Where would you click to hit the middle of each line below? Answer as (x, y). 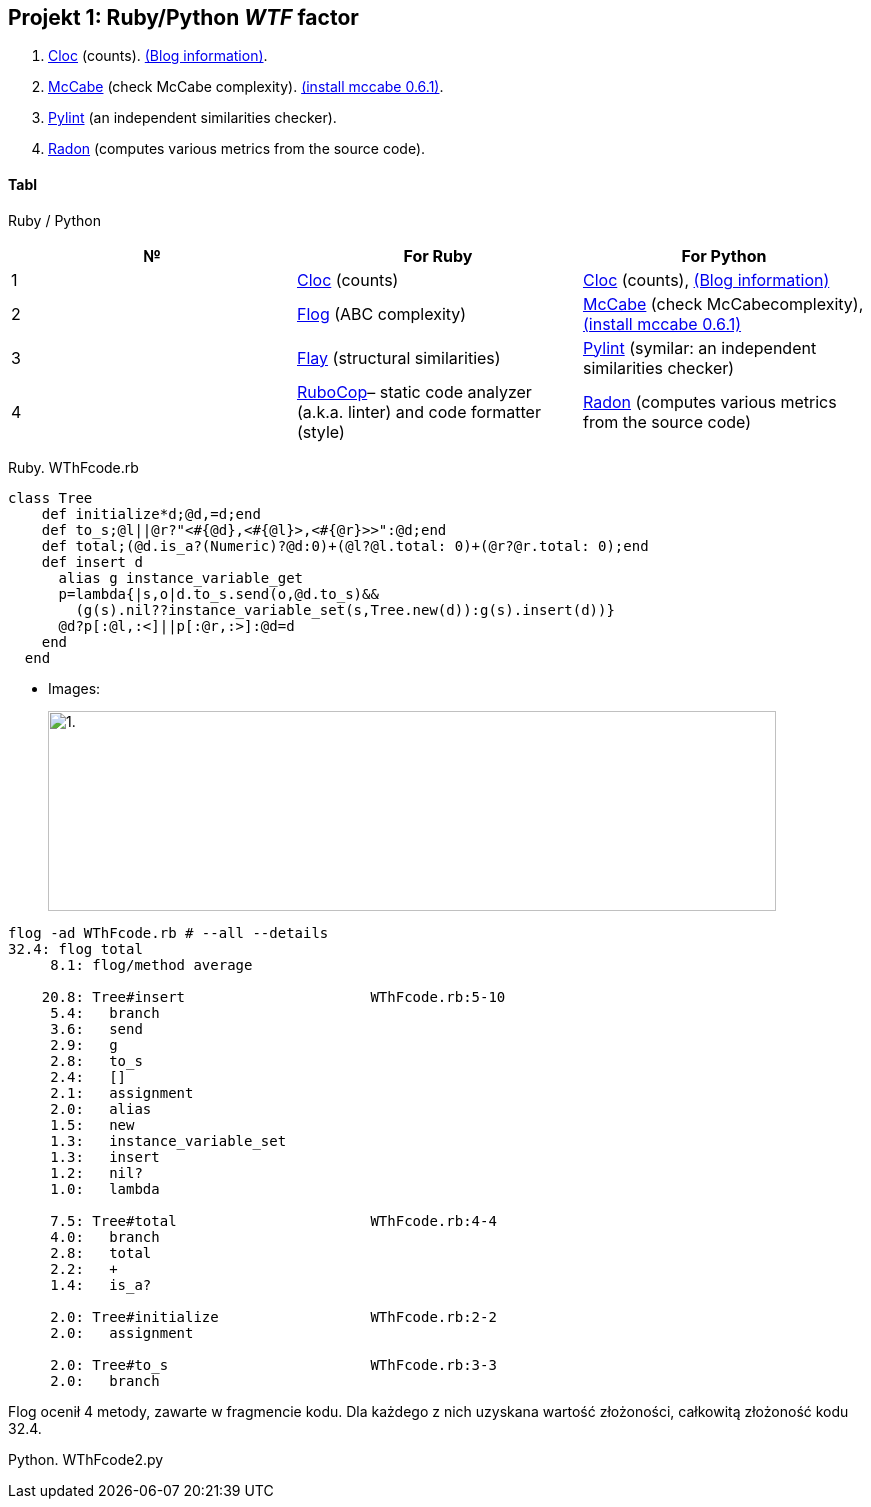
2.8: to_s (96, 1060)
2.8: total (101, 1252)
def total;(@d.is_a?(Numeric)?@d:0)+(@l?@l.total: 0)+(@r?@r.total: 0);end (345, 545)
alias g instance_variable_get (181, 577)
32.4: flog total (75, 948)
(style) (320, 431)
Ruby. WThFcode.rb (73, 467)
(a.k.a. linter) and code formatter (418, 411)
